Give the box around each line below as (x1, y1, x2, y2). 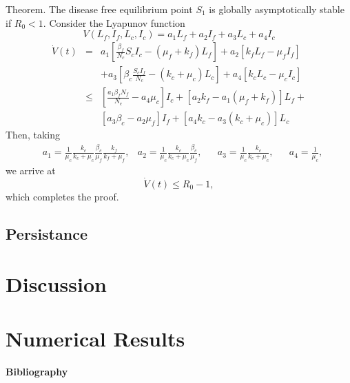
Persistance (6, 222, 87, 244)
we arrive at (6, 163, 56, 177)
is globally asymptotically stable (209, 2, 344, 16)
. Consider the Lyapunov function (43, 15, 185, 30)
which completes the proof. (6, 189, 119, 203)
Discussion (6, 270, 107, 298)
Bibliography (6, 364, 68, 378)
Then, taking (6, 127, 60, 142)
